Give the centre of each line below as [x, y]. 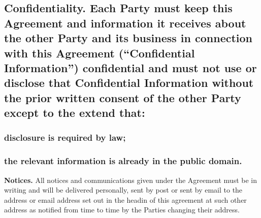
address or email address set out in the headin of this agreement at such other [125, 199]
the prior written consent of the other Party [123, 97]
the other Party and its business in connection [128, 38]
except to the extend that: [75, 113]
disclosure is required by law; [65, 137]
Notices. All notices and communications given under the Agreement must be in [131, 180]
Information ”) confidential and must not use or [130, 67]
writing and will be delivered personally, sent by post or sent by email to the [123, 190]
